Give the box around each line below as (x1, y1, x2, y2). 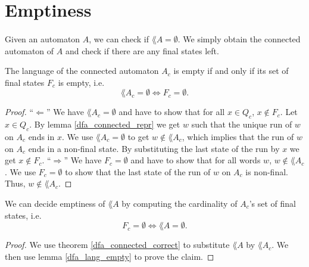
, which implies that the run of (182, 130, 294, 142)
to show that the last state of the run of (65, 165, 211, 178)
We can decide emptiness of (5, 197, 105, 209)
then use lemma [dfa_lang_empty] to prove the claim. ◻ (5, 250, 214, 262)
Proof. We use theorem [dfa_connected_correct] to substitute (5, 238, 230, 251)
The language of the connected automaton (5, 64, 159, 77)
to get (127, 130, 149, 142)
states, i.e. (5, 209, 42, 221)
